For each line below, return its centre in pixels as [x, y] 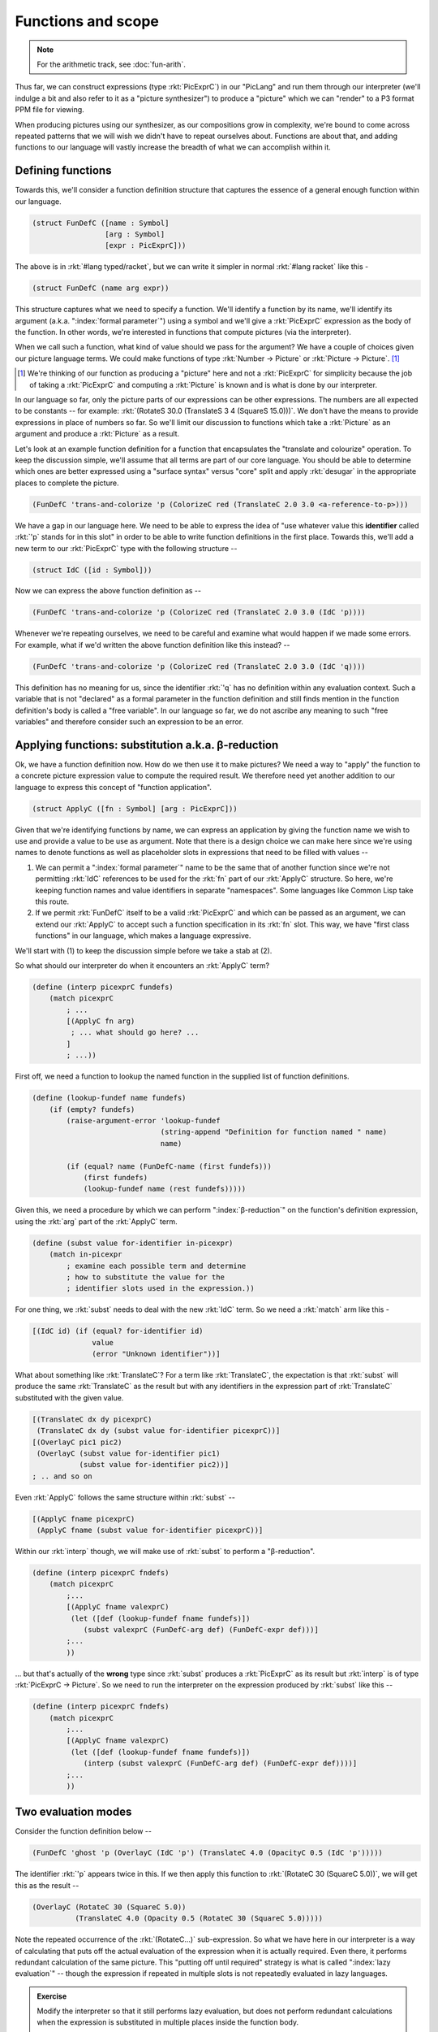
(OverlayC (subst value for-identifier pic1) [129, 1453]
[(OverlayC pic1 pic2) [77, 1442]
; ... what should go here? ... [135, 1033]
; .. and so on [62, 1476]
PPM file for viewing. [49, 110]
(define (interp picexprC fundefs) [103, 987]
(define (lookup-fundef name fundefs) [109, 1098]
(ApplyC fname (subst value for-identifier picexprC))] [150, 1531]
